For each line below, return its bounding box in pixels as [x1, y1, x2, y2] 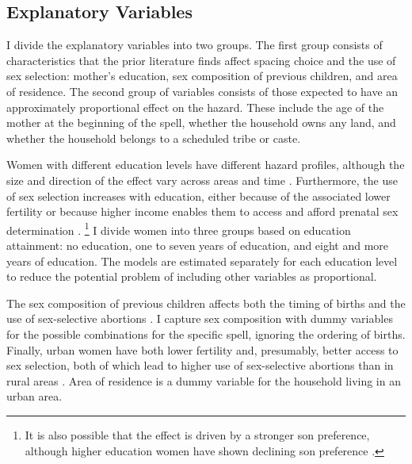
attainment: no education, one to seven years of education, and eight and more [6, 236, 389, 253]
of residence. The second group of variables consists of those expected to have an [6, 82, 399, 99]
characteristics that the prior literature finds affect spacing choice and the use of [6, 52, 396, 68]
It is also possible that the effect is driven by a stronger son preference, [25, 426, 370, 443]
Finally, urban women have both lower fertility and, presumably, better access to [6, 341, 399, 358]
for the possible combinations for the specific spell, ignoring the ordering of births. [6, 325, 406, 342]
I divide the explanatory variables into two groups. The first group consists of [6, 36, 383, 53]
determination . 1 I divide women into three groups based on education [6, 219, 351, 238]
